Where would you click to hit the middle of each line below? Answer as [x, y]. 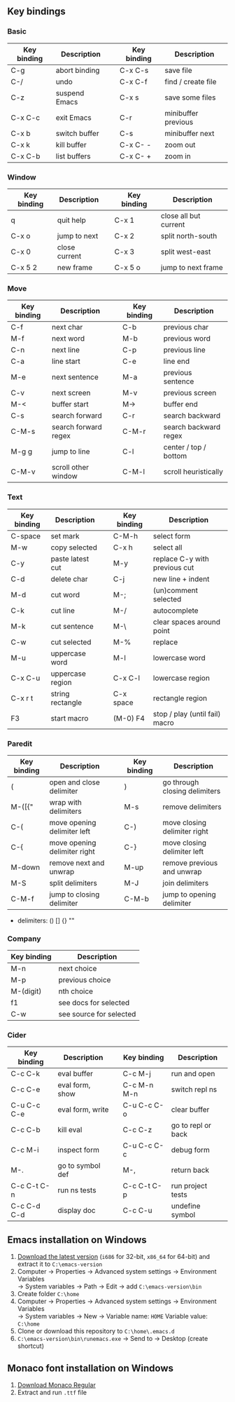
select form [172, 536]
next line [66, 350]
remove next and [77, 863]
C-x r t [22, 698]
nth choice [76, 991]
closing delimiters [192, 791]
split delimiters [73, 883]
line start [66, 362]
